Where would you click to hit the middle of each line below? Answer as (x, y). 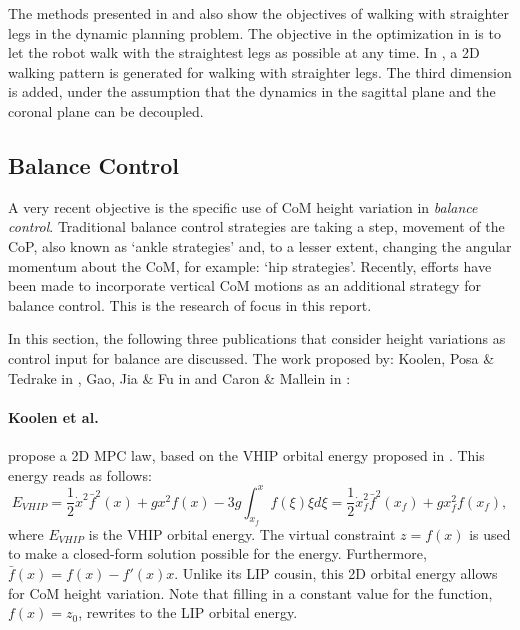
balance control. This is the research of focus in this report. (190, 304)
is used (490, 533)
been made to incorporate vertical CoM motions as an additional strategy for (244, 285)
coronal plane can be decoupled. (106, 110)
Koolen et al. (53, 416)
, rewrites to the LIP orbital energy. (188, 612)
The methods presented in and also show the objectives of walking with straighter (259, 13)
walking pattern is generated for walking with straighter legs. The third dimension (260, 71)
